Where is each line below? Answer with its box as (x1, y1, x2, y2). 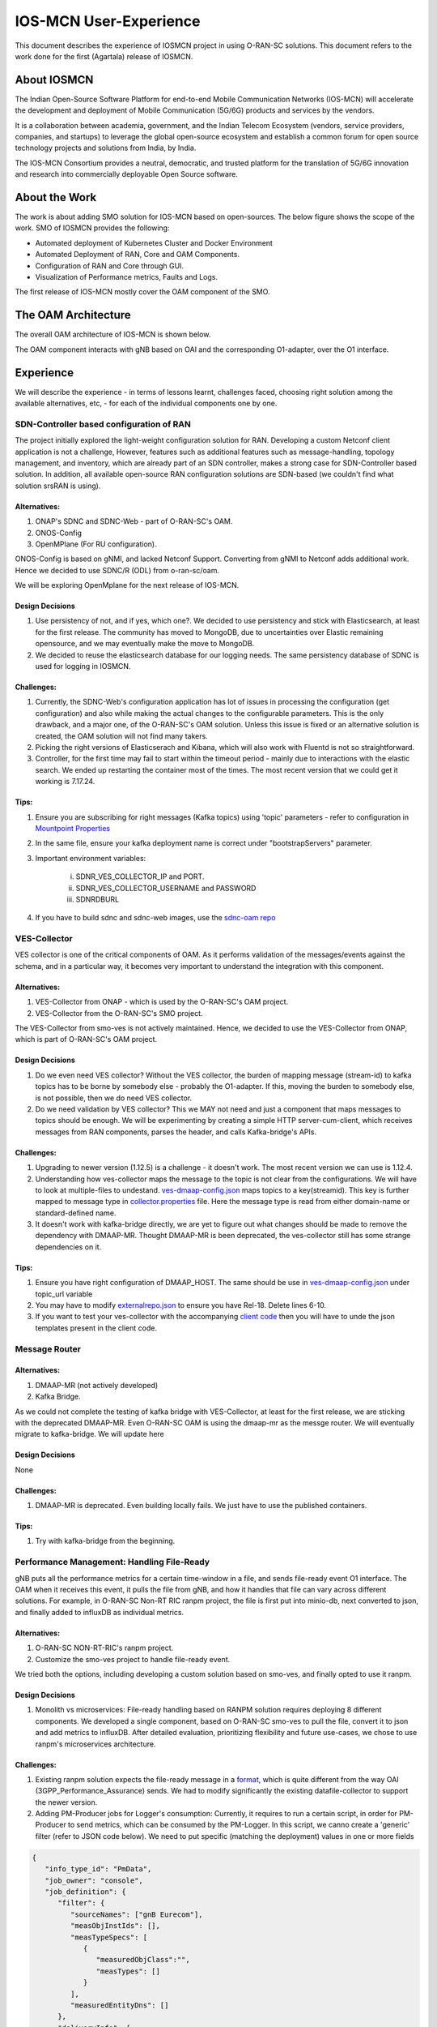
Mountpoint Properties (35, 823, 111, 833)
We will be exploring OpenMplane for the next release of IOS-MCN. (15, 581, 240, 590)
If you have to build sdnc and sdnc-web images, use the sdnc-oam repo (35, 913, 276, 923)
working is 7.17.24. (35, 777, 95, 786)
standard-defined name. (35, 1208, 117, 1218)
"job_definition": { (45, 1888, 127, 1896)
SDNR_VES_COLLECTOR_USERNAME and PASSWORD (75, 883, 257, 893)
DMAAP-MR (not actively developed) (35, 1380, 159, 1390)
